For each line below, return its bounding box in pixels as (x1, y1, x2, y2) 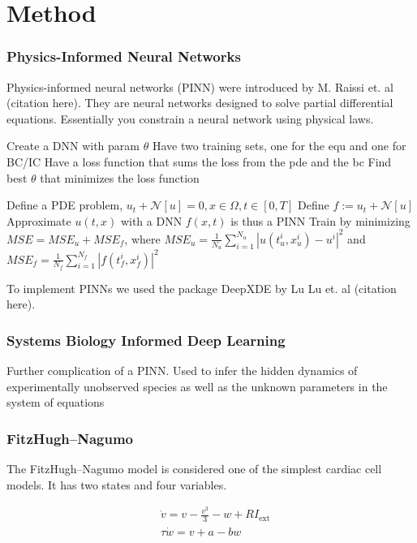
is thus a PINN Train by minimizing (230, 212, 411, 229)
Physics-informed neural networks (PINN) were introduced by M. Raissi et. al (6, 78, 393, 95)
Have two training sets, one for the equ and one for (152, 137, 406, 154)
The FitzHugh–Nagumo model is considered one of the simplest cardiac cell (6, 460, 382, 477)
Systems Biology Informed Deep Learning (6, 330, 286, 350)
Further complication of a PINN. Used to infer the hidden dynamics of (6, 362, 358, 379)
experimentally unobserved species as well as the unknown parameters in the (6, 377, 388, 394)
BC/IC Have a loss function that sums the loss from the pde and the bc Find (6, 153, 392, 170)
